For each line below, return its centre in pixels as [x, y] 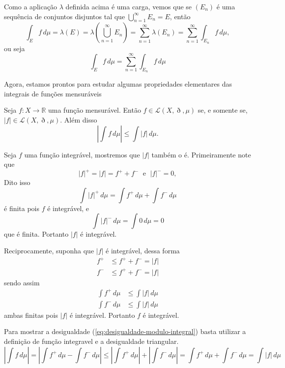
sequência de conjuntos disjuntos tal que [65, 16]
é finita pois [22, 208]
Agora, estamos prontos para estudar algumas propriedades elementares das [118, 84]
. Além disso [79, 119]
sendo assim [22, 282]
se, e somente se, [223, 110]
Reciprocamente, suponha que [49, 251]
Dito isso [17, 182]
